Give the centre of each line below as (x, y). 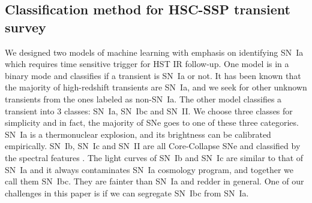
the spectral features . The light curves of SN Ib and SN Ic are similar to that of (154, 157)
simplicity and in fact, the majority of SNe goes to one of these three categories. (152, 122)
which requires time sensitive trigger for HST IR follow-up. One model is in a (147, 64)
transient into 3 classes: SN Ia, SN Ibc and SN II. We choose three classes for (149, 110)
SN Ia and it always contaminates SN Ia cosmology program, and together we (149, 169)
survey (25, 27)
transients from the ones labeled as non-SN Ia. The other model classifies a (143, 99)
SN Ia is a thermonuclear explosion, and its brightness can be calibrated (138, 134)
